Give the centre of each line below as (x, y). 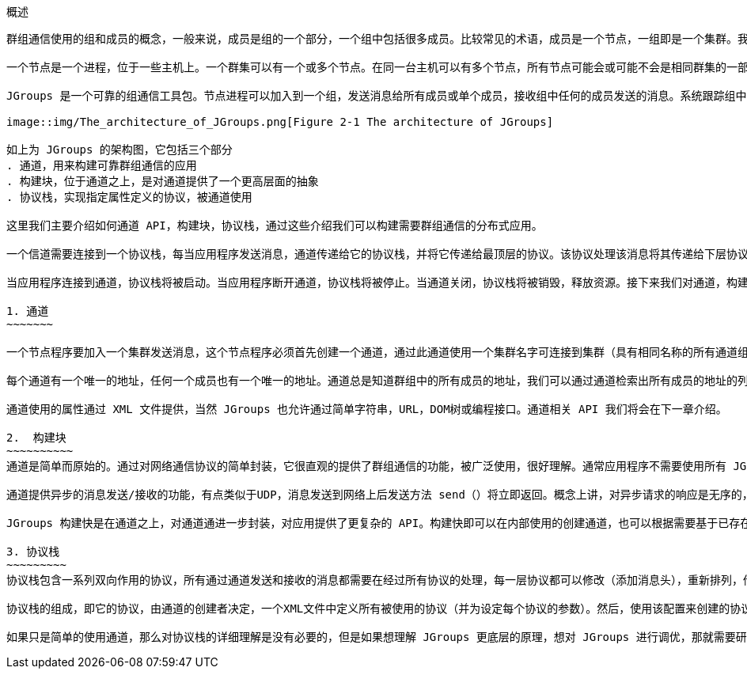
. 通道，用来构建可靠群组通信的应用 (102, 165)
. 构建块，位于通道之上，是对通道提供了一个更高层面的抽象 (163, 181)
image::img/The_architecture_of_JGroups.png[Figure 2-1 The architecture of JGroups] (280, 122)
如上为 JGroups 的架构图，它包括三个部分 (119, 150)
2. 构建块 (36, 438)
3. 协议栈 (33, 552)
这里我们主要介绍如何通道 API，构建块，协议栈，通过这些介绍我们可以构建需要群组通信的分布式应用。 (275, 226)
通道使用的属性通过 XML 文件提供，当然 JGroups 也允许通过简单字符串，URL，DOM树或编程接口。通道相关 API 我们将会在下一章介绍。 (367, 409)
